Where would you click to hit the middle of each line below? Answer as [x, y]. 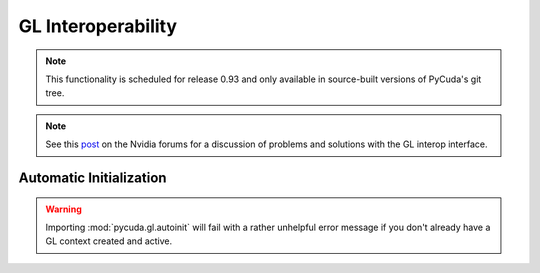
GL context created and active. [109, 241]
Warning [63, 209]
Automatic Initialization [92, 177]
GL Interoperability [98, 26]
